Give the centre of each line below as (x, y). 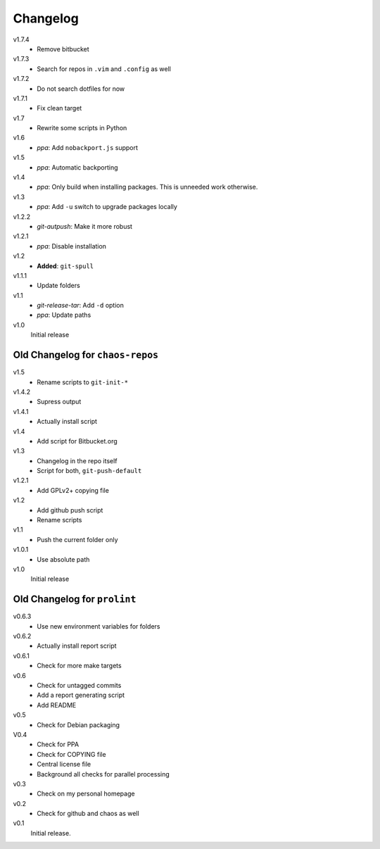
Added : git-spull (65, 266)
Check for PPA (58, 744)
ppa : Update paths (64, 315)
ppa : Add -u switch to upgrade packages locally (107, 207)
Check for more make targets (80, 666)
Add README (57, 705)
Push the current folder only (78, 539)
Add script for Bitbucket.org (77, 441)
